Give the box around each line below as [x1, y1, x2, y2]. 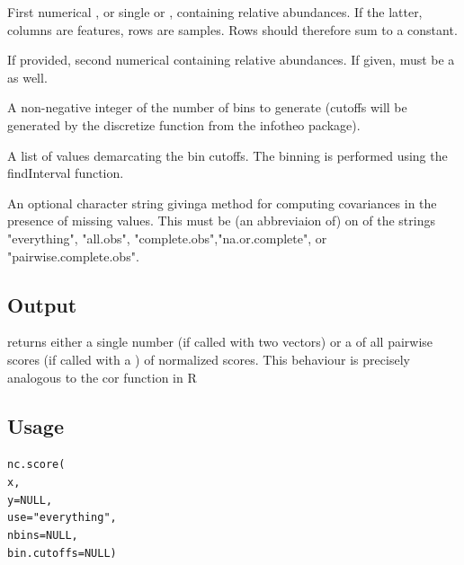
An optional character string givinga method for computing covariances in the [7, 193, 437, 212]
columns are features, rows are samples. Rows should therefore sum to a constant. [7, 20, 458, 39]
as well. [7, 67, 48, 86]
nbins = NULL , [7, 528, 78, 542]
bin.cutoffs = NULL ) [7, 546, 117, 560]
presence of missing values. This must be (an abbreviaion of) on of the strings [7, 211, 435, 230]
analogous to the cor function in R [7, 367, 197, 386]
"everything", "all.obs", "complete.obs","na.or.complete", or [7, 228, 327, 247]
